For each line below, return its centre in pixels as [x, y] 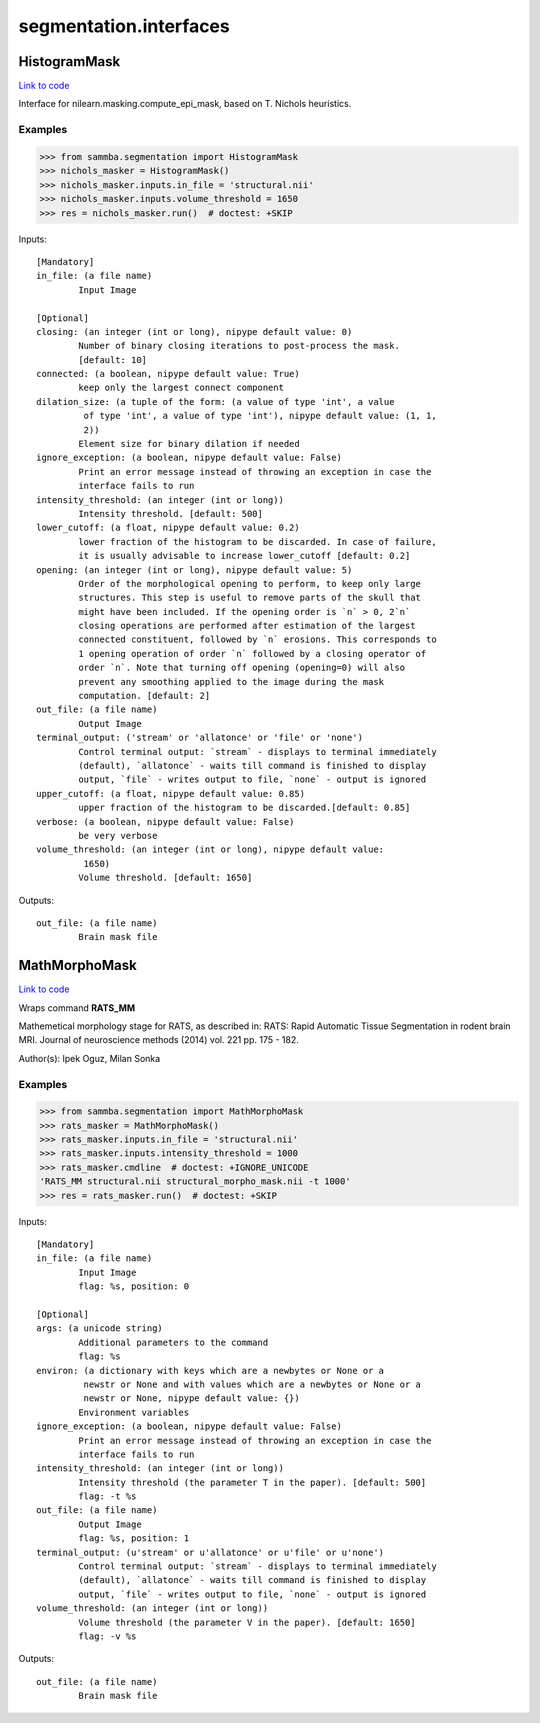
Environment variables [134, 1412]
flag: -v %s [107, 1636]
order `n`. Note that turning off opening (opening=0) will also [242, 668]
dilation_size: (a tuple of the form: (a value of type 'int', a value [215, 401]
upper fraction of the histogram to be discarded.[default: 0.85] [244, 808]
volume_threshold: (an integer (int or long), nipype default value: [210, 849]
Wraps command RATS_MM [76, 1007]
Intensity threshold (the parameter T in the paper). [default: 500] [252, 1482]
